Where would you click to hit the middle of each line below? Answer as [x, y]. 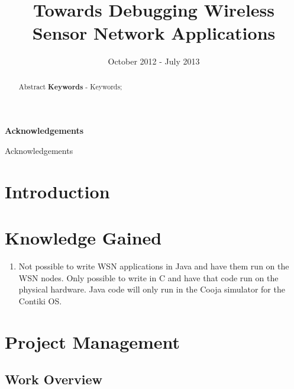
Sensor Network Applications [154, 33]
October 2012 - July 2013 [154, 61]
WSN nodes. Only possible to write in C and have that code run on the [148, 277]
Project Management [93, 341]
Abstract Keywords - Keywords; [70, 86]
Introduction [57, 191]
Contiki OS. [40, 300]
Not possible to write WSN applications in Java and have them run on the [154, 266]
